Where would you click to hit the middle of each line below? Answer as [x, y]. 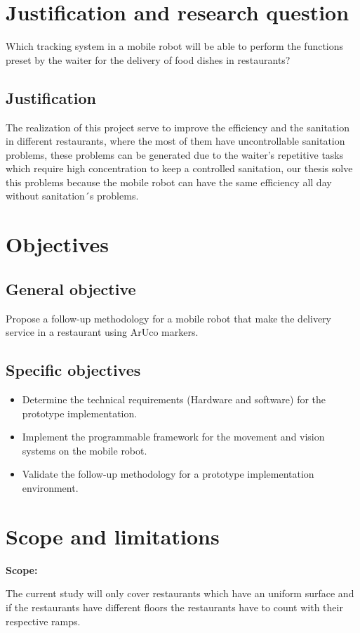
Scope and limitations [113, 536]
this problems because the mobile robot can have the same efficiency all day [169, 182]
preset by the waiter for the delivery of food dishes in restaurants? [148, 59]
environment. [50, 488]
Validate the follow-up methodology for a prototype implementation [168, 474]
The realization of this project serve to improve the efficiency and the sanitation [178, 127]
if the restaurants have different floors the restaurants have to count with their [174, 607]
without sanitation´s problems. [72, 196]
